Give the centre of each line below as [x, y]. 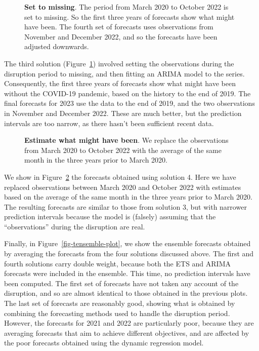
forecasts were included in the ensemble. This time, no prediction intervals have [127, 273]
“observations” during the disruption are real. [75, 226]
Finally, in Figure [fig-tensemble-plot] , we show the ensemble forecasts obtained [127, 243]
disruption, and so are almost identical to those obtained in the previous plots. [126, 293]
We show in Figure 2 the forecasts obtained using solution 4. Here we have [120, 177]
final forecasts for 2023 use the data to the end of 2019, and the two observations [129, 103]
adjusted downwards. [57, 46]
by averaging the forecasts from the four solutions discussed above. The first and [129, 253]
